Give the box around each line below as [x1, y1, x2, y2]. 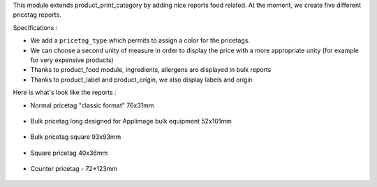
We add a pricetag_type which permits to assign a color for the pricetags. [30, 36, 251, 45]
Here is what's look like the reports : [13, 88, 117, 97]
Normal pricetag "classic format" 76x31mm [30, 101, 154, 110]
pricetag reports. [13, 10, 62, 19]
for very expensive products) [30, 56, 114, 64]
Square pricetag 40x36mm [30, 149, 108, 157]
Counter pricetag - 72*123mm [30, 165, 118, 173]
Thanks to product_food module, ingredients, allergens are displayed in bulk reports [30, 66, 272, 74]
